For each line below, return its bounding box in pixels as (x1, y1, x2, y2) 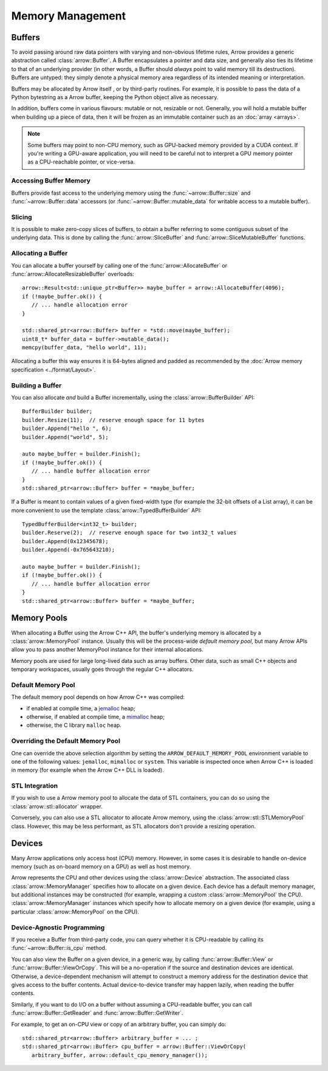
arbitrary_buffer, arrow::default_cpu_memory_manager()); (31, 1052, 208, 1058)
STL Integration (11, 782, 58, 790)
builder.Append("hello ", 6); (22, 425, 112, 432)
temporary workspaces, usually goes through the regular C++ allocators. (11, 666, 194, 673)
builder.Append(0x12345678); (22, 538, 109, 544)
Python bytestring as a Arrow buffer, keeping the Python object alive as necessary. (11, 94, 219, 101)
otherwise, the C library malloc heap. (26, 721, 121, 729)
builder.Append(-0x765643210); (22, 546, 115, 553)
